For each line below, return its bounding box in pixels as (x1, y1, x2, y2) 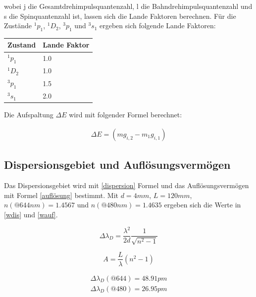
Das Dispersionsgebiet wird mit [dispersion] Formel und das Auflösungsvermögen (4, 180, 249, 191)
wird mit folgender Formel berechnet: (69, 109, 182, 120)
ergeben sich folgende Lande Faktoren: (99, 20, 216, 31)
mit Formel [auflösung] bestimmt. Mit (4, 190, 119, 200)
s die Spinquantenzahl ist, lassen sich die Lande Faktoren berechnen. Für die (4, 10, 236, 21)
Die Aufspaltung (4, 109, 53, 120)
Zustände (4, 20, 32, 31)
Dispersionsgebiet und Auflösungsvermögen (4, 157, 231, 172)
